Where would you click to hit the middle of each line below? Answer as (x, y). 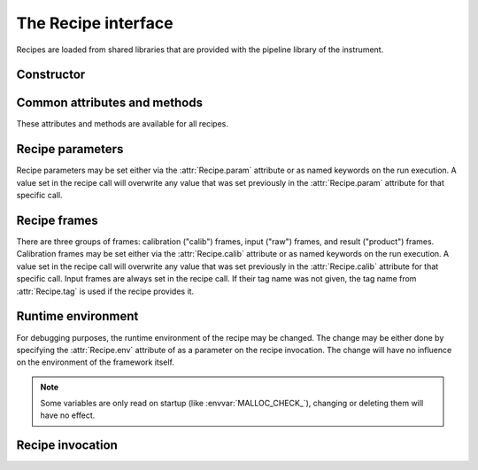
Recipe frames (58, 220)
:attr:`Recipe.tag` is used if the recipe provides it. (105, 291)
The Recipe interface (95, 23)
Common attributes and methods (110, 103)
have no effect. (68, 415)
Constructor (51, 75)
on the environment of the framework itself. (95, 362)
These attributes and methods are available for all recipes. (123, 124)
